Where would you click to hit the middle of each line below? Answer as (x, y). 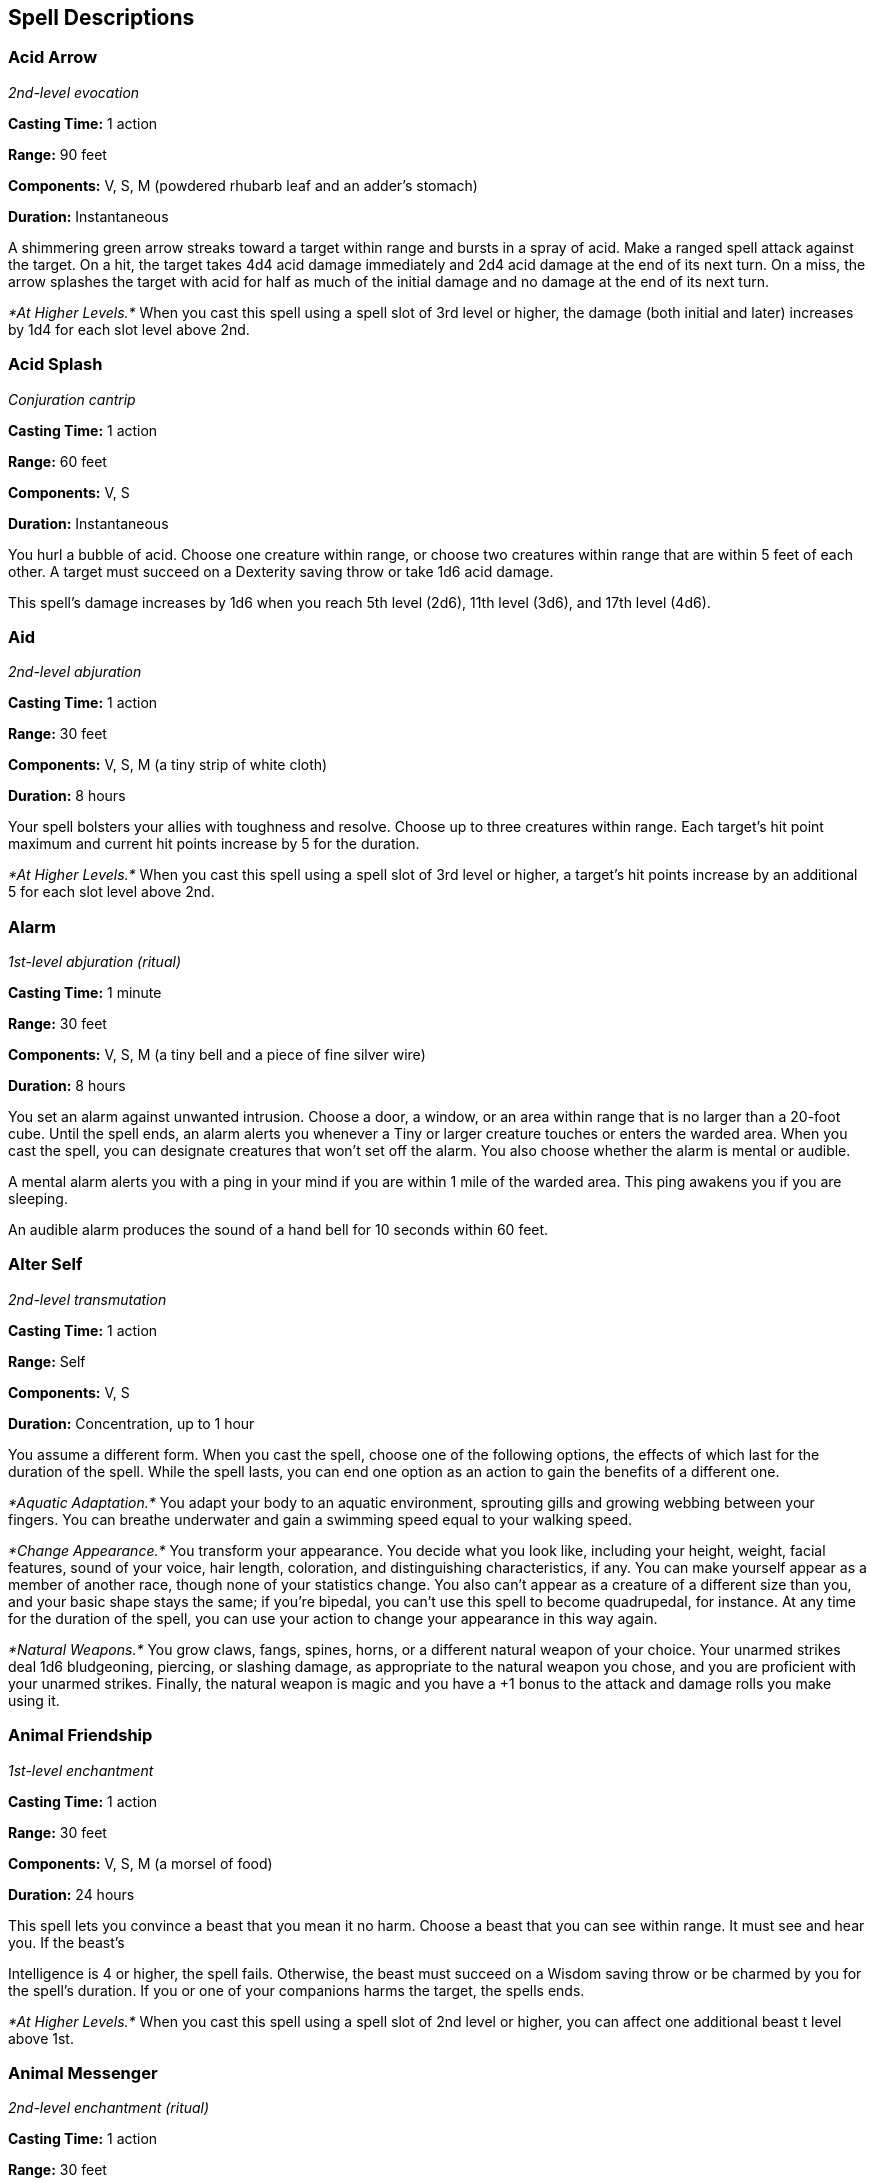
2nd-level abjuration (75, 672)
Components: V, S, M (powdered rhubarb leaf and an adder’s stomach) (243, 185)
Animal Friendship (80, 1735)
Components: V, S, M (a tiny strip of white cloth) (168, 765)
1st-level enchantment (81, 1770)
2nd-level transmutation (87, 1299)
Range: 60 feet (57, 461)
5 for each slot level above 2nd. (111, 892)
